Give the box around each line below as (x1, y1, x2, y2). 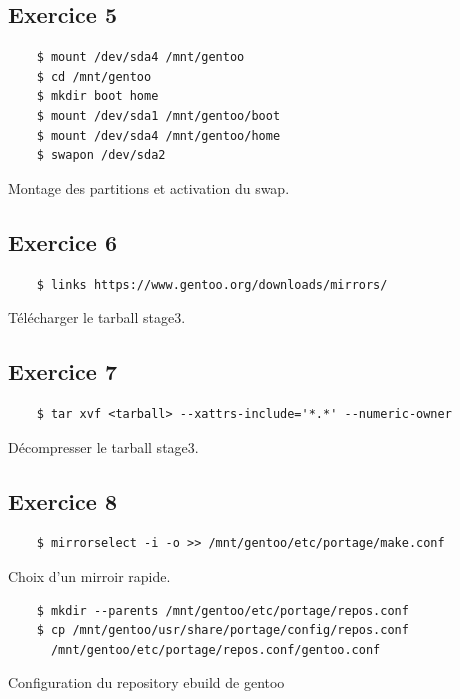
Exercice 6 (8, 226, 117, 257)
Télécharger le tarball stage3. (8, 307, 186, 328)
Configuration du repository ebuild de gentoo (8, 672, 285, 693)
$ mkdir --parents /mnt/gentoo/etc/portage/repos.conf (36, 603, 409, 618)
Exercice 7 (8, 356, 117, 387)
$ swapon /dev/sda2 (36, 148, 166, 163)
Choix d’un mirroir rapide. (8, 565, 171, 586)
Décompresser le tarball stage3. (8, 436, 199, 457)
